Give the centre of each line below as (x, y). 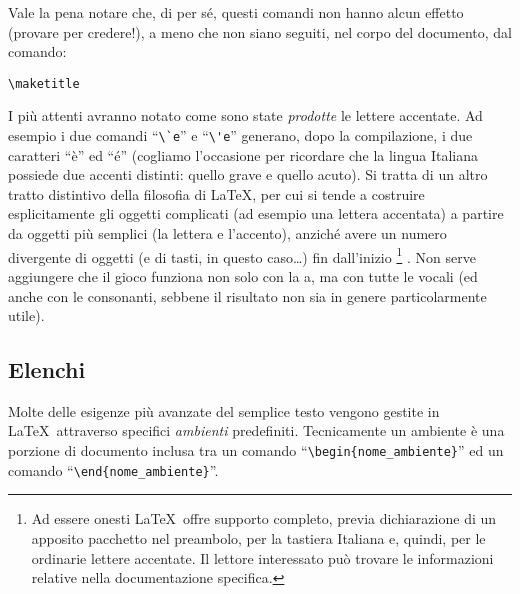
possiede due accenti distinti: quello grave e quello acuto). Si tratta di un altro (248, 174)
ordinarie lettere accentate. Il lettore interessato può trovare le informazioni (262, 557)
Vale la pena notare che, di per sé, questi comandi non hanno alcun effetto (236, 12)
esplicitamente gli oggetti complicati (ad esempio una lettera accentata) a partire (256, 213)
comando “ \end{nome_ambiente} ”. (113, 469)
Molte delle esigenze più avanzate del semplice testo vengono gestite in (224, 410)
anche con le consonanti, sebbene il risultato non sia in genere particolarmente (247, 295)
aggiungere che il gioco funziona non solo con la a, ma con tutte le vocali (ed (243, 275)
